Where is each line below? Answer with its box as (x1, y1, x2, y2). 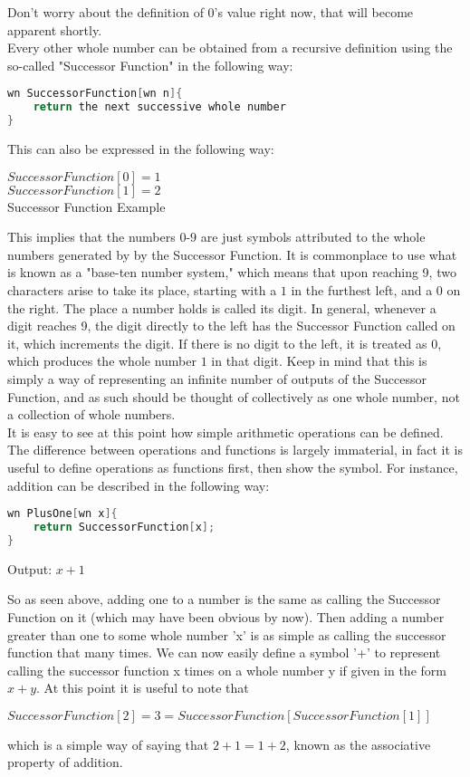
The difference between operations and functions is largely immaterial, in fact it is (7, 440, 463, 459)
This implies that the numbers (7, 227, 176, 246)
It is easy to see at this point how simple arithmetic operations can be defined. (7, 422, 444, 441)
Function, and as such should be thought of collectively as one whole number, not (7, 387, 460, 406)
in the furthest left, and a (291, 280, 433, 299)
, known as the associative (285, 734, 431, 753)
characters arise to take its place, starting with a (7, 280, 277, 299)
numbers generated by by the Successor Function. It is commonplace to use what (7, 245, 457, 264)
